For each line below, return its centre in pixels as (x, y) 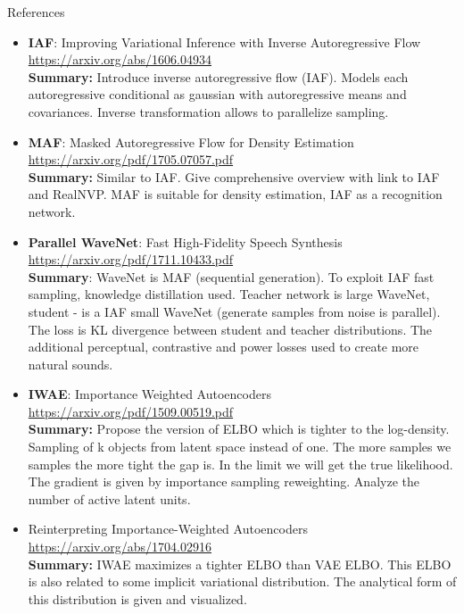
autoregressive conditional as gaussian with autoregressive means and (217, 94)
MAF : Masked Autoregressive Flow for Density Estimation (191, 141)
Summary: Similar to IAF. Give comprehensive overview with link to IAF (234, 176)
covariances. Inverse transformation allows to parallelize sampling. (208, 111)
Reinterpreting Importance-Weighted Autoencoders (168, 529)
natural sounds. (70, 364)
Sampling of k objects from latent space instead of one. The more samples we (240, 447)
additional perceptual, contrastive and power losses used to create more (224, 347)
